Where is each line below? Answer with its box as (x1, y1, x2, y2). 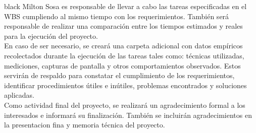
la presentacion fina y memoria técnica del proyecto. (4, 119, 165, 130)
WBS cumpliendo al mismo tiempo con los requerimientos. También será (4, 11, 229, 21)
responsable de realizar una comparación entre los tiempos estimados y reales (4, 21, 243, 31)
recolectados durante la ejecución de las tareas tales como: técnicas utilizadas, (4, 50, 244, 60)
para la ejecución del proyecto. (4, 30, 98, 41)
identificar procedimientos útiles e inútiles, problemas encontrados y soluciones (4, 80, 247, 90)
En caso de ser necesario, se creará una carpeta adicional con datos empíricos (4, 40, 243, 51)
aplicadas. (4, 90, 34, 100)
